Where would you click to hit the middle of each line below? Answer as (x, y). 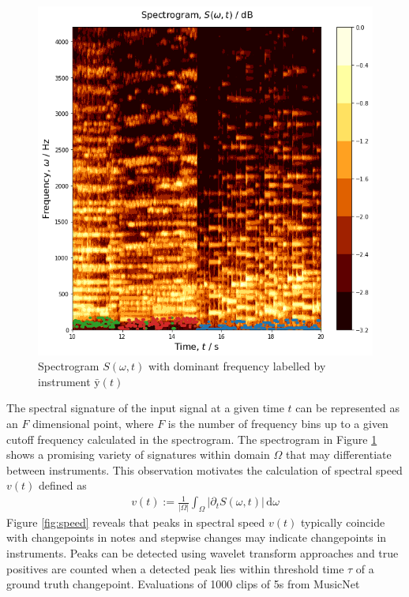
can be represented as (347, 408)
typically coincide (343, 522)
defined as (62, 485)
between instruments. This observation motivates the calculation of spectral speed (204, 469)
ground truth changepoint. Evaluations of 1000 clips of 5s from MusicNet (183, 584)
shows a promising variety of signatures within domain (138, 454)
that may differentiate (338, 454)
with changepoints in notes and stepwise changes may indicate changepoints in (197, 537)
